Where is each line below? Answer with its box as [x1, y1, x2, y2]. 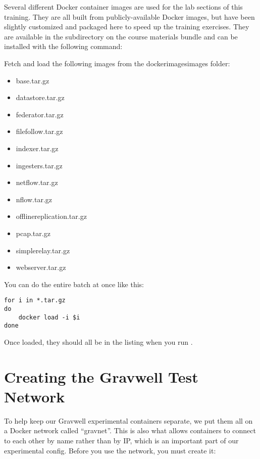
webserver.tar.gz [16, 262, 66, 272]
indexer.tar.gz [16, 143, 59, 153]
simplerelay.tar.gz [16, 245, 70, 255]
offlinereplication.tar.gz [16, 211, 87, 221]
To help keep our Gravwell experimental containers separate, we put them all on [4, 415, 253, 426]
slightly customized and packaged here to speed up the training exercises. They [4, 21, 249, 32]
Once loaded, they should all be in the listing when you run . [4, 336, 193, 347]
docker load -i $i [18, 313, 80, 321]
